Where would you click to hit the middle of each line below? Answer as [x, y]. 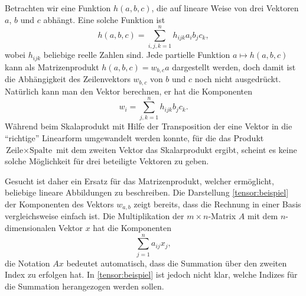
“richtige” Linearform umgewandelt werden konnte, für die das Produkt [134, 137]
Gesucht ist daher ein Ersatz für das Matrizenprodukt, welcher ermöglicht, [139, 180]
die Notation [27, 263]
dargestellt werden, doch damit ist [234, 66]
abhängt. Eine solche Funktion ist [104, 19]
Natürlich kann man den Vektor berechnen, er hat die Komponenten [129, 91]
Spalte [41, 150]
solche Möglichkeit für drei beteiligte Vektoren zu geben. [107, 161]
